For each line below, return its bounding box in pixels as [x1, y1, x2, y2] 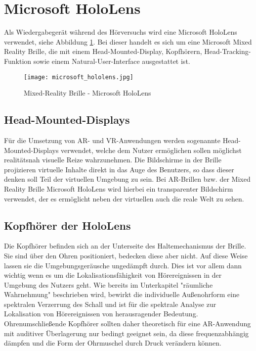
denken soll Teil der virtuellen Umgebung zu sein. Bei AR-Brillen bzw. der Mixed [4, 174, 251, 184]
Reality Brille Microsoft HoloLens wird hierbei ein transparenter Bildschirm [4, 183, 233, 194]
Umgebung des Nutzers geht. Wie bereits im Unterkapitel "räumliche [4, 279, 213, 290]
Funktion [4, 55, 32, 66]
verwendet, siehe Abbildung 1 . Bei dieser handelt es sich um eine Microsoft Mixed [4, 36, 252, 47]
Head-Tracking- [204, 46, 251, 56]
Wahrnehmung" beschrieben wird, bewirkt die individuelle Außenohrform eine [4, 289, 240, 300]
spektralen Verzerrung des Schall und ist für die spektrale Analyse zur [4, 299, 216, 309]
